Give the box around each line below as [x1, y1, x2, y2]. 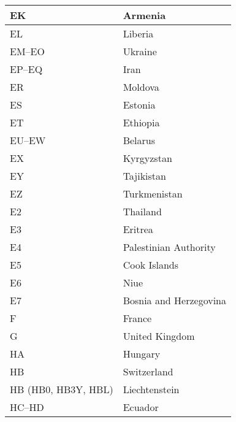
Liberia [123, 26, 154, 40]
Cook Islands [123, 258, 179, 272]
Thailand [123, 204, 162, 218]
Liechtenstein [123, 382, 180, 396]
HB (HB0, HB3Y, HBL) [10, 382, 113, 396]
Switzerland [123, 364, 173, 378]
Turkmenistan [123, 186, 183, 201]
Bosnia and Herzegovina [123, 293, 226, 307]
